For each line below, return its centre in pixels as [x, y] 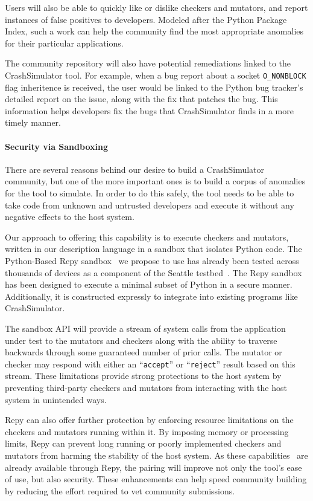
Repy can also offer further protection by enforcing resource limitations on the [149, 420]
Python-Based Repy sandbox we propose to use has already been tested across [152, 260]
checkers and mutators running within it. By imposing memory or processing [147, 431]
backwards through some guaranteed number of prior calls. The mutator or [144, 352]
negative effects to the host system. [70, 217]
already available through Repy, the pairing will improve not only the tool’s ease [153, 467]
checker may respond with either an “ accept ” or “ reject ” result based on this [150, 364]
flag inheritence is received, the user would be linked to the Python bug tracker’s [154, 87]
